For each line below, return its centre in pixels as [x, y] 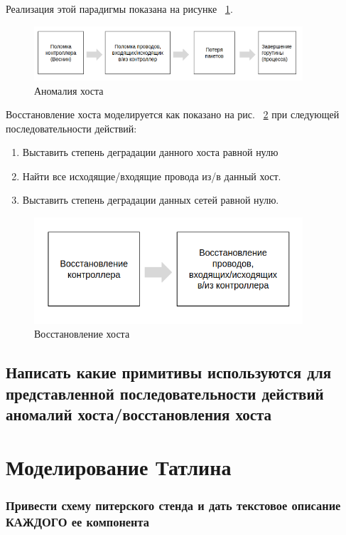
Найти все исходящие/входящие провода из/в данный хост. [152, 176]
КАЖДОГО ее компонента [77, 521]
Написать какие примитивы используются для [169, 372]
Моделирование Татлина [119, 466]
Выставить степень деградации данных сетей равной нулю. [151, 200]
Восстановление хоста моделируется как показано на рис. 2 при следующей [173, 114]
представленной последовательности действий [165, 393]
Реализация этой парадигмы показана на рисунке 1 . [119, 9]
